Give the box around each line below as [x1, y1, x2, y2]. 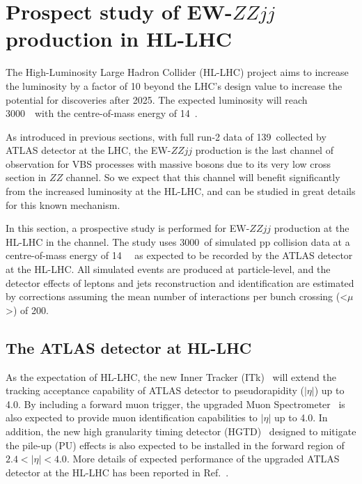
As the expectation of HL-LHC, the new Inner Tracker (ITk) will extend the [6, 369, 336, 384]
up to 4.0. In [274, 410, 328, 425]
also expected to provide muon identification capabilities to [6, 410, 258, 425]
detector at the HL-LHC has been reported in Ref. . [6, 465, 229, 479]
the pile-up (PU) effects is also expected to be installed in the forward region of [6, 437, 345, 452]
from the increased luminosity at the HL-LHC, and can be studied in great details [6, 184, 356, 198]
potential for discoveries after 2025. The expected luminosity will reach [6, 92, 308, 107]
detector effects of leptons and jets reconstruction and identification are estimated [6, 275, 354, 290]
